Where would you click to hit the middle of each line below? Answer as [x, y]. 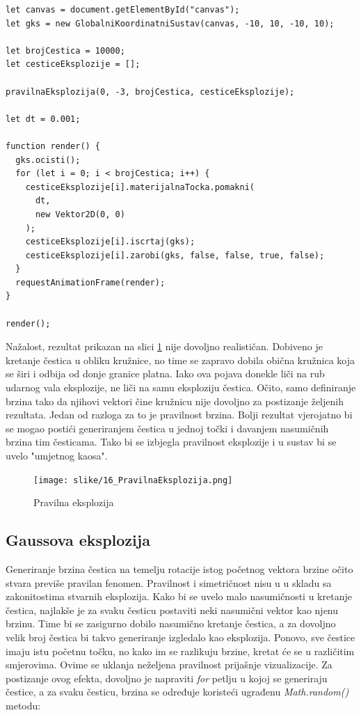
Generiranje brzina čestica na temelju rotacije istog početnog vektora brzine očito [179, 569]
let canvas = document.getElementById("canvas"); [123, 10]
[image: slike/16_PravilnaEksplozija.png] [133, 480]
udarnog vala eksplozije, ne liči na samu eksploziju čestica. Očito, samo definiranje [181, 387]
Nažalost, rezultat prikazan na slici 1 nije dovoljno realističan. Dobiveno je [164, 346]
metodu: [23, 705]
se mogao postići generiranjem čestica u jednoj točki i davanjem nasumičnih [167, 428]
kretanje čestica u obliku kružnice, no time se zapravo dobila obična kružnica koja [180, 360]
